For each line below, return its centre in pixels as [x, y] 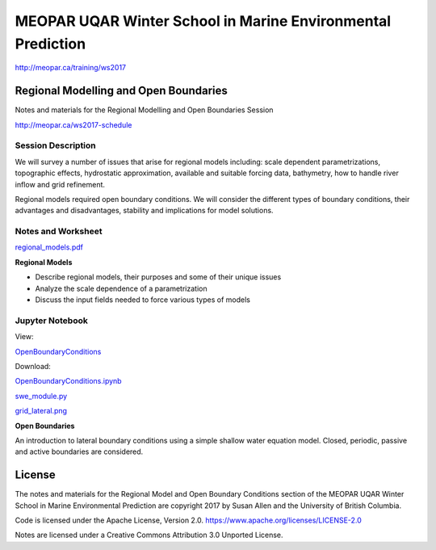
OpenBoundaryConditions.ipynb [68, 381]
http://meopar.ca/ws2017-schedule [73, 124]
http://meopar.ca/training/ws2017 [71, 68]
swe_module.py [41, 396]
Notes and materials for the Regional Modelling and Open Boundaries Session [144, 110]
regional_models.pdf [49, 247]
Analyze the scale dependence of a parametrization [121, 288]
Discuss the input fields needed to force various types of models [143, 300]
